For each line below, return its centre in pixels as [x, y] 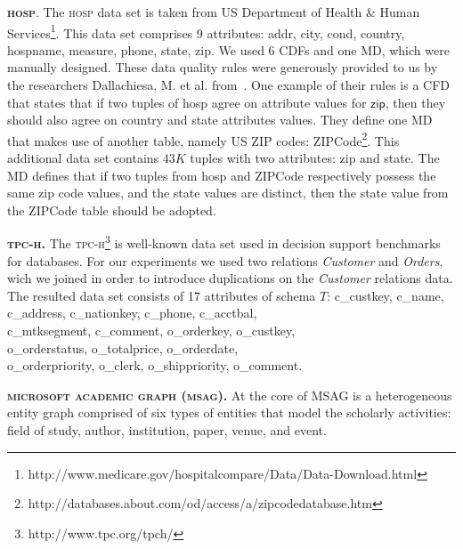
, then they [415, 102]
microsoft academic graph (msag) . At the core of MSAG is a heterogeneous [230, 395]
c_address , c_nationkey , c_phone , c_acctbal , [132, 313]
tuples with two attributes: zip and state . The [315, 158]
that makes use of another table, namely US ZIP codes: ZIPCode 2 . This [203, 139]
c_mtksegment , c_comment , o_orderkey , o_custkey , [151, 331]
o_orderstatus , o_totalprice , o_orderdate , [123, 347]
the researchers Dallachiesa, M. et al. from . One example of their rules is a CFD [228, 85]
